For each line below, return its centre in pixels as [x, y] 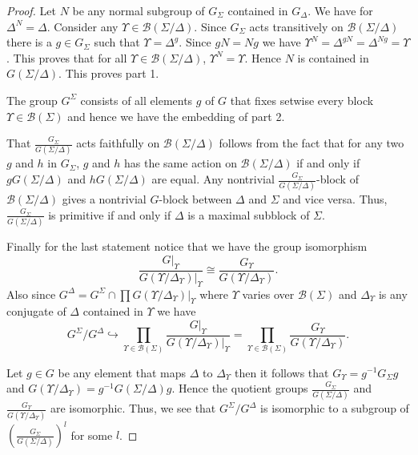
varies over [268, 294]
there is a [29, 42]
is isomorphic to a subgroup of [335, 408]
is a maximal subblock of [249, 214]
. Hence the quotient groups [240, 388]
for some [92, 435]
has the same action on [181, 163]
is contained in [333, 57]
